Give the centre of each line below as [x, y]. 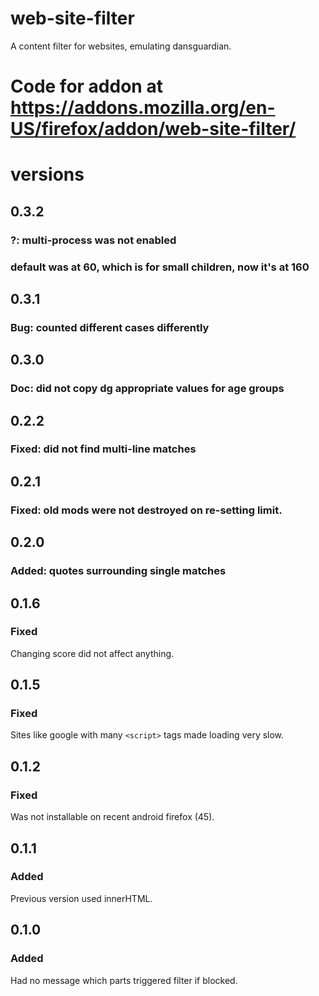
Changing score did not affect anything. [92, 653]
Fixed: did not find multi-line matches [103, 449]
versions [47, 174]
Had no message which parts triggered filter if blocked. [124, 980]
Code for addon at [86, 86]
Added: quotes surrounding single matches [118, 571]
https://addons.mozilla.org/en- [143, 108]
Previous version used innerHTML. [81, 898]
